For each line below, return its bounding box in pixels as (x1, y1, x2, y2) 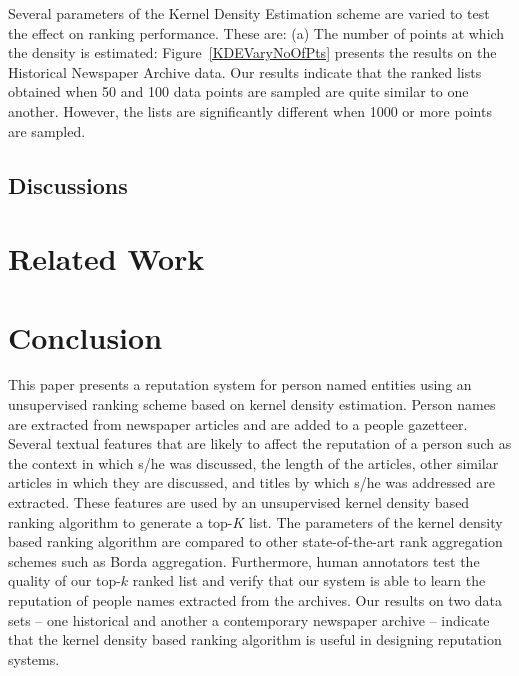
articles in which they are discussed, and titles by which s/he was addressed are (8, 472, 495, 493)
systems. (8, 648, 60, 669)
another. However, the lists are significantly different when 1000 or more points (8, 100, 492, 121)
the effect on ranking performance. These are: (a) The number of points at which (8, 22, 505, 43)
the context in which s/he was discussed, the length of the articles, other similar (8, 452, 499, 473)
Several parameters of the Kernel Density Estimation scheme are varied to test (8, 3, 490, 23)
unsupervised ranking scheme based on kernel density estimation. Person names (8, 394, 496, 415)
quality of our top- (8, 570, 121, 591)
